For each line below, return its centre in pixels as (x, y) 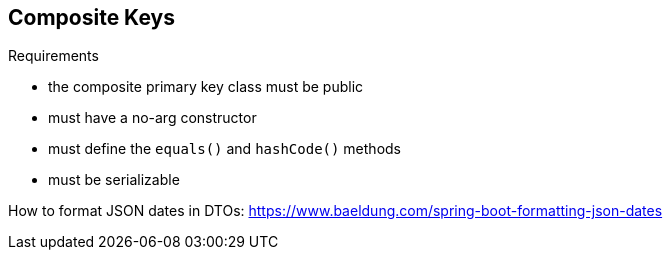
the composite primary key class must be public (206, 87)
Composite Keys (91, 17)
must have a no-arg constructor (152, 118)
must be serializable (114, 180)
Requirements (53, 56)
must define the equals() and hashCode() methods (224, 149)
